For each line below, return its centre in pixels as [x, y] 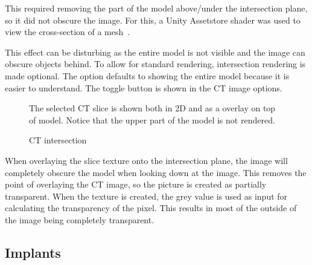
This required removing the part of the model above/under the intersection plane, [156, 8]
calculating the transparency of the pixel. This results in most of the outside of [151, 208]
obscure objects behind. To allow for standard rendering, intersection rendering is [155, 64]
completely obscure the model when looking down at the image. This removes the [156, 172]
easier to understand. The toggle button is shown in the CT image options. [144, 87]
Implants [33, 252]
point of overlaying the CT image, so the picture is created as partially [136, 184]
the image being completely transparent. [80, 219]
